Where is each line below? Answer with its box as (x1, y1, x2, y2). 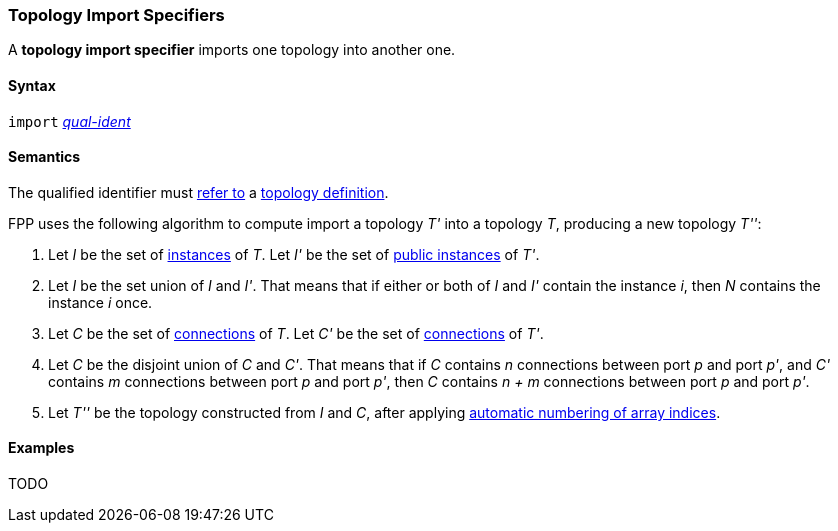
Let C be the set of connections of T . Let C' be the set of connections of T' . (48, 324, 544, 342)
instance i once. (48, 293, 153, 311)
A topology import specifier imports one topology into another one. (8, 41, 456, 59)
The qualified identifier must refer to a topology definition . (8, 183, 389, 201)
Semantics (8, 148, 81, 166)
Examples (8, 439, 75, 457)
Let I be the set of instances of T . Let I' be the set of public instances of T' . (48, 245, 540, 263)
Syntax (8, 76, 56, 94)
